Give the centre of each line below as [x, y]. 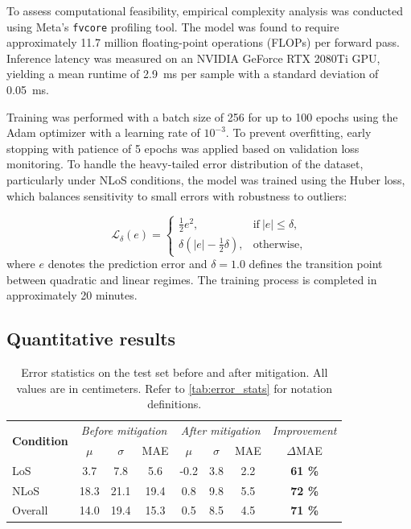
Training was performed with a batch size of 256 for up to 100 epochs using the [202, 116]
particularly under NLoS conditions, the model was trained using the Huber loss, [206, 180]
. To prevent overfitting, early [298, 132]
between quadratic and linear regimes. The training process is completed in [192, 279]
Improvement [304, 430]
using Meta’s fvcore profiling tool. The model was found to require [173, 26]
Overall [30, 510]
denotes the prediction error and [127, 264]
